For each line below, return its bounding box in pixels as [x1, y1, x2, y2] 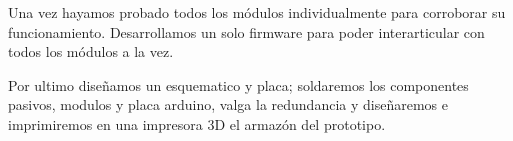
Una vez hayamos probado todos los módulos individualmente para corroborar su [8, 2, 506, 22]
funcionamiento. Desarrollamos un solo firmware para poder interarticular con [8, 21, 485, 42]
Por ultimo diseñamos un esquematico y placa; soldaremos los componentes [8, 74, 469, 95]
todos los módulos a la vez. [8, 41, 174, 62]
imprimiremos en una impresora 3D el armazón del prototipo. [8, 113, 386, 134]
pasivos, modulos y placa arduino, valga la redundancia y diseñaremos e [8, 94, 448, 115]
